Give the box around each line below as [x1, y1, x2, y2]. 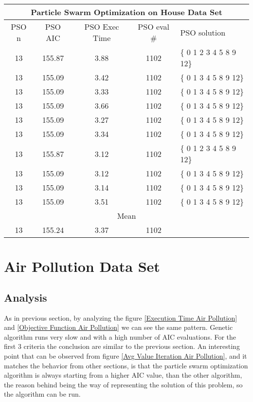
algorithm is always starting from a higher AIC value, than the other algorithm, [4, 370, 242, 380]
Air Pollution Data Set [4, 256, 160, 276]
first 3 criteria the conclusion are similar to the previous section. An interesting [4, 341, 240, 351]
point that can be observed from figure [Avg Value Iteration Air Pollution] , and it [4, 350, 247, 361]
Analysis [4, 289, 47, 305]
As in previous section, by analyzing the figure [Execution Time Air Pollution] [4, 312, 237, 323]
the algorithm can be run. [4, 389, 81, 399]
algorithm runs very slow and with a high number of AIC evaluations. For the [4, 331, 236, 342]
